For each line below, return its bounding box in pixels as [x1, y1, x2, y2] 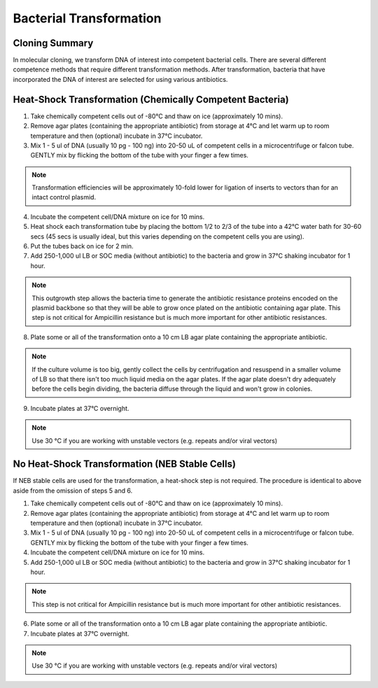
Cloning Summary [13, 37, 94, 49]
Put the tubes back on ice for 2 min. [30, 242, 134, 251]
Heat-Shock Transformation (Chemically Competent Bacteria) [13, 93, 290, 105]
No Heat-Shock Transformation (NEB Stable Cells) [13, 458, 236, 470]
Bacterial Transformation [13, 10, 162, 26]
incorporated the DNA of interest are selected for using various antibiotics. [13, 75, 228, 83]
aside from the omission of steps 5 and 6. [13, 486, 133, 495]
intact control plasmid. [31, 193, 97, 202]
